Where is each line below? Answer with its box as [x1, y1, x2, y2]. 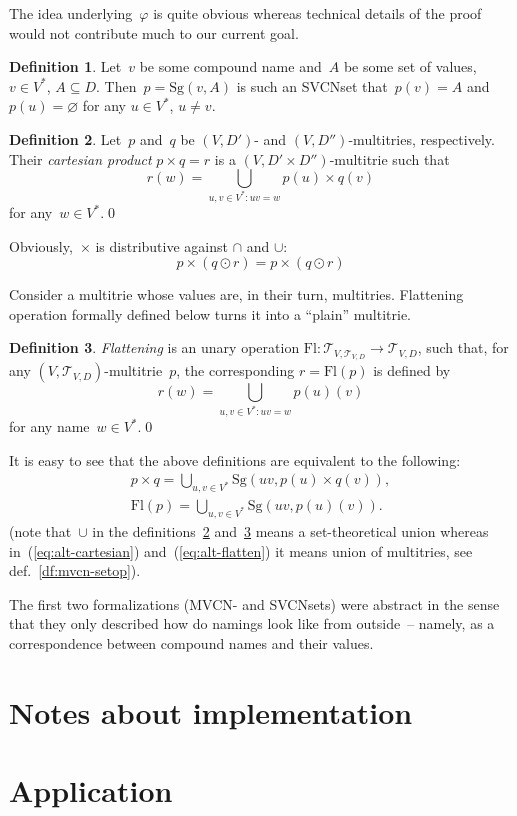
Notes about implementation [9, 691, 413, 732]
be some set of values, [343, 56, 477, 77]
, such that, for [417, 337, 509, 358]
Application [9, 770, 173, 811]
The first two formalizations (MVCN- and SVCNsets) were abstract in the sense [9, 593, 500, 614]
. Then [96, 75, 137, 96]
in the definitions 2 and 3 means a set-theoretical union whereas [92, 521, 489, 542]
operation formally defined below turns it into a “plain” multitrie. [9, 303, 412, 324]
